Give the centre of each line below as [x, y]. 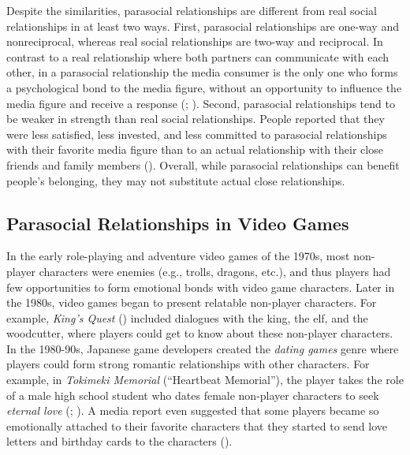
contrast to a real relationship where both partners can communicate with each [198, 56]
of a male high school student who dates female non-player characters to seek [193, 395]
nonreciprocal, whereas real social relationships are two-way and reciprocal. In [195, 41]
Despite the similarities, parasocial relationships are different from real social [192, 10]
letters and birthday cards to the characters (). [119, 441]
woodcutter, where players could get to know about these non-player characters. [200, 333]
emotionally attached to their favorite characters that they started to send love [197, 425]
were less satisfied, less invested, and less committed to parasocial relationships [197, 134]
